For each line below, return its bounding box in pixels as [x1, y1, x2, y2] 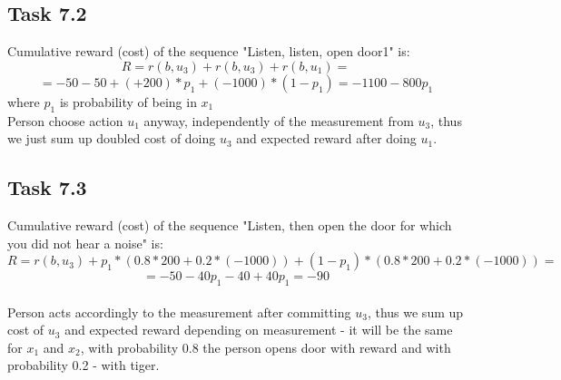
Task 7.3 [7, 173, 87, 201]
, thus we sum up [367, 302, 464, 321]
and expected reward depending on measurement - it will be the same [64, 320, 453, 339]
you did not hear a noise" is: [7, 233, 163, 252]
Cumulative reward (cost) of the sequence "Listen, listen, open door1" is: [7, 42, 410, 61]
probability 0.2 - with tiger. [7, 356, 160, 375]
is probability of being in [59, 92, 197, 111]
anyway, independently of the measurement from [143, 111, 414, 130]
